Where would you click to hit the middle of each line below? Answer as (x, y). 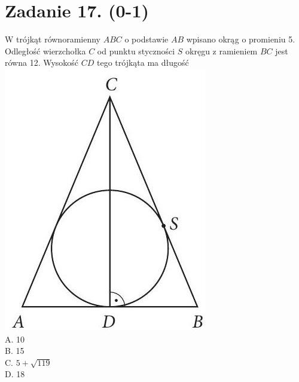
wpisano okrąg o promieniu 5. (241, 39)
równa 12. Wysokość (42, 62)
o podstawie (147, 39)
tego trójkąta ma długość (143, 62)
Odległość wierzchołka (45, 51)
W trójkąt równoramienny (53, 39)
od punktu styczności (136, 51)
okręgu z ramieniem (222, 51)
